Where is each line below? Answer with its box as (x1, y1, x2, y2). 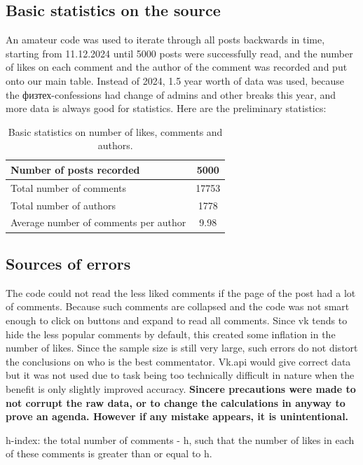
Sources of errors (6, 252, 131, 274)
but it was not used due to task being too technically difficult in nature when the (6, 368, 355, 382)
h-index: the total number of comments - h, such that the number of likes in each (6, 432, 355, 447)
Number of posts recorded (11, 162, 140, 176)
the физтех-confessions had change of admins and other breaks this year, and (6, 87, 336, 102)
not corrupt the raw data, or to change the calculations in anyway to (6, 395, 345, 410)
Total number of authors (11, 197, 116, 212)
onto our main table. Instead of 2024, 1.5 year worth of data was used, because (6, 73, 345, 88)
